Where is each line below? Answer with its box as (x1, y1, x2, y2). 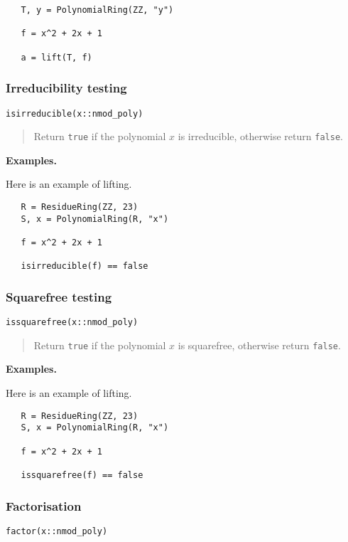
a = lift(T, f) (21, 52, 92, 63)
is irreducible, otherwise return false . (178, 129, 343, 144)
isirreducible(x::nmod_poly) (6, 108, 143, 119)
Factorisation (6, 496, 82, 514)
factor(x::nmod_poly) (6, 526, 108, 536)
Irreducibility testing (6, 79, 127, 97)
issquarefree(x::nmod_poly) (6, 317, 138, 328)
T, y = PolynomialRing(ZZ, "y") (21, 5, 174, 15)
